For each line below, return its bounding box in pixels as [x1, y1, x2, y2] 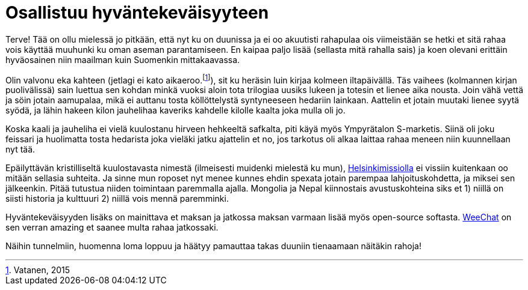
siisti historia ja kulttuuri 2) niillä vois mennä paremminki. [5, 193, 229, 204]
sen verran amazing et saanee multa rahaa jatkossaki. [5, 222, 219, 233]
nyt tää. [5, 144, 36, 155]
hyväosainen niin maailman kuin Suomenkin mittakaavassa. [5, 54, 240, 65]
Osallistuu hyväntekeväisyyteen [5, 2, 269, 23]
